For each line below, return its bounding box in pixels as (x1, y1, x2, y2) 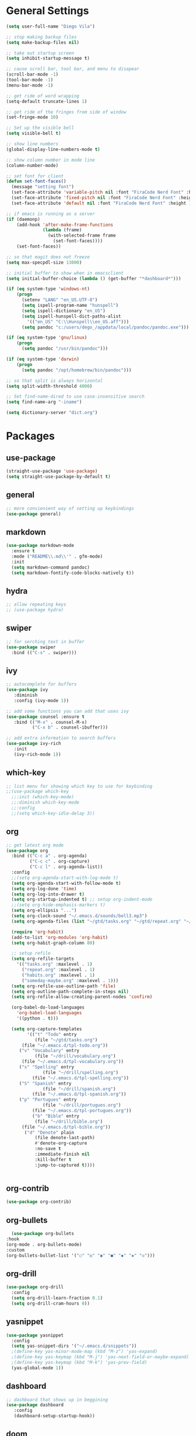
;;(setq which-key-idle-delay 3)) (11, 810, 95, 816)
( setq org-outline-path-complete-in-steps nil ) (11, 989, 129, 994)
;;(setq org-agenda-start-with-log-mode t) (11, 874, 118, 881)
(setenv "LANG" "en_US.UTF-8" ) (21, 297, 98, 303)
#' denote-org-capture (34, 1140, 87, 1146)
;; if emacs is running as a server (6, 211, 95, 217)
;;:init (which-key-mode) (11, 794, 75, 800)
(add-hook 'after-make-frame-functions (16, 221, 114, 228)
